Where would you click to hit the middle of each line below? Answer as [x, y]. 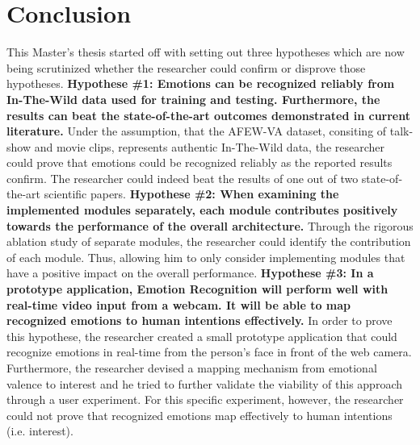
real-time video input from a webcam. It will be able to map [178, 304]
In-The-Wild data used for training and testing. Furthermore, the [193, 99]
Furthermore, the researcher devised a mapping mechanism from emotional [192, 368]
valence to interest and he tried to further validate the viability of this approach [204, 383]
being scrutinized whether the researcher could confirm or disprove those [186, 67]
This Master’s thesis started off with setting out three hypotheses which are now [206, 52]
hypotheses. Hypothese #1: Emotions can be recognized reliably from [201, 83]
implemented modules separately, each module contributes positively [202, 210]
